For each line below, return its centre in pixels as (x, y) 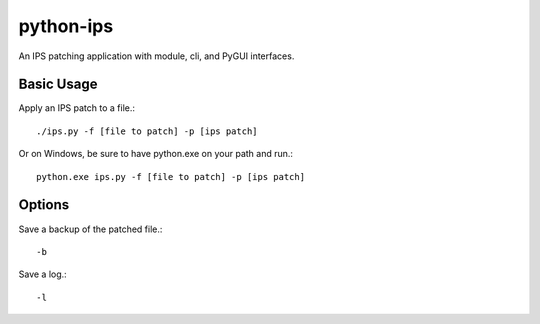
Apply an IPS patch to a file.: (76, 108)
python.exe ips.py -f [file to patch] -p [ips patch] (170, 176)
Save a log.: (42, 274)
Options (44, 205)
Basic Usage (58, 84)
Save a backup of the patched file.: (90, 229)
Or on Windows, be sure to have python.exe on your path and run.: (156, 154)
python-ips (66, 26)
